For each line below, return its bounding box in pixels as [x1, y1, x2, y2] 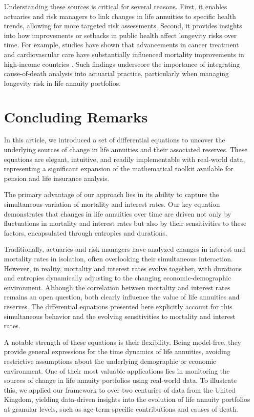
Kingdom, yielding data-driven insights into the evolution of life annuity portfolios [4, 394, 250, 404]
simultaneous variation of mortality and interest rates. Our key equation [4, 199, 220, 209]
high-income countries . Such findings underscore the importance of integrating [4, 59, 240, 69]
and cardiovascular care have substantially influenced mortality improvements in [4, 49, 244, 59]
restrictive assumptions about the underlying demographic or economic [4, 356, 216, 366]
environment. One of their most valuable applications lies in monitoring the [4, 365, 230, 376]
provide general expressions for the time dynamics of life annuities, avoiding [4, 346, 231, 357]
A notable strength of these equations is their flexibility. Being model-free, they [4, 337, 241, 347]
